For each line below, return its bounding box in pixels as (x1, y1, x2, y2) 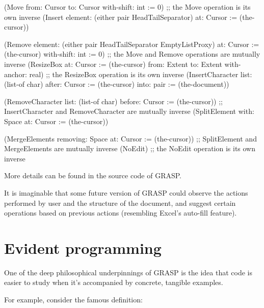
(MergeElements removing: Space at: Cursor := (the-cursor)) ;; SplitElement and (4, 133, 257, 144)
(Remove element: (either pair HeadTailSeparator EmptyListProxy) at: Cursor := (4, 38, 259, 49)
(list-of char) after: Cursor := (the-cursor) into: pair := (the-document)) (4, 79, 229, 89)
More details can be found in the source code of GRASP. (4, 170, 182, 181)
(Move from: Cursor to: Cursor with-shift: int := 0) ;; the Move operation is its (4, 2, 251, 12)
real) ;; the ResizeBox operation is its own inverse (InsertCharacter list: (29, 68, 252, 79)
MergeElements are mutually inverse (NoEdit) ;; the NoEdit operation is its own (4, 143, 256, 154)
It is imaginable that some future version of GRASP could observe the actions (4, 187, 248, 198)
